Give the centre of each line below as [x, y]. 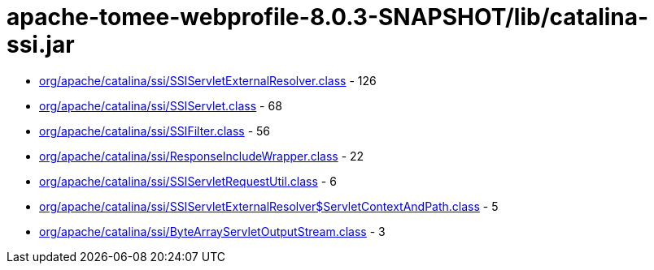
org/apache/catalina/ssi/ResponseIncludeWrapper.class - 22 [202, 156]
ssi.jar [41, 45]
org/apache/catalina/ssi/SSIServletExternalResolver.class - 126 [208, 80]
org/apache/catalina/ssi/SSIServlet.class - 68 [161, 105]
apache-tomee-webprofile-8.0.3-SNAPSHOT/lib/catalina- [328, 17]
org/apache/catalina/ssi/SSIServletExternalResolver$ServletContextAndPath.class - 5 [269, 206]
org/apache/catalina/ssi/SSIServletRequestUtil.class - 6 [188, 181]
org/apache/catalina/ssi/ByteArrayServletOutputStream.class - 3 [212, 231]
